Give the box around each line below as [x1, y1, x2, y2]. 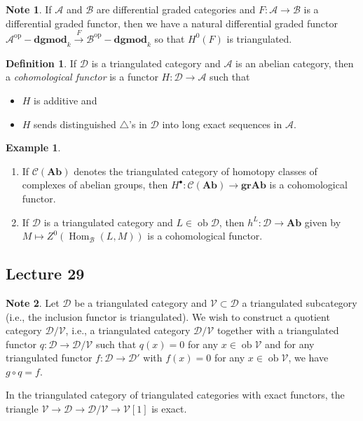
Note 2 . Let [6, 295, 60, 310]
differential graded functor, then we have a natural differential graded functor [6, 15, 338, 30]
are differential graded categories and [96, 2, 256, 16]
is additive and [34, 92, 97, 107]
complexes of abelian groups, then [22, 177, 168, 192]
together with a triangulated [217, 323, 339, 338]
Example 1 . [6, 140, 61, 155]
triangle [6, 401, 39, 416]
